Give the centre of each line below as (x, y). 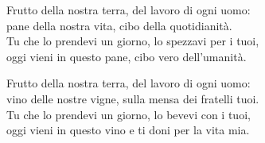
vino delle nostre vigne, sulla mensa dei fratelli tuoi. (133, 98)
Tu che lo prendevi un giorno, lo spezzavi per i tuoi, (133, 41)
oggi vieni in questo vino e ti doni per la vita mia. (128, 130)
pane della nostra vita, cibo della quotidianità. (119, 25)
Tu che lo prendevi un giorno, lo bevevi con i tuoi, (129, 114)
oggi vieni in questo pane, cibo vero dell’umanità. (127, 56)
